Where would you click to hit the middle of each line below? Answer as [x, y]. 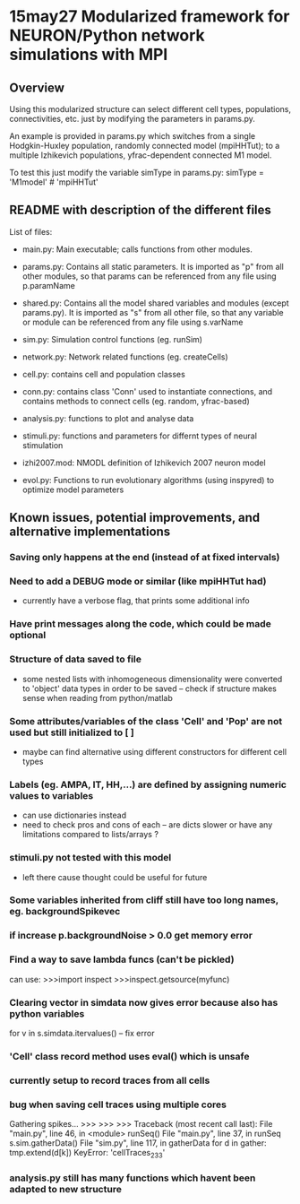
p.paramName [49, 285]
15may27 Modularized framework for [150, 17]
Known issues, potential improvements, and [135, 518]
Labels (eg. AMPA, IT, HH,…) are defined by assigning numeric [148, 784]
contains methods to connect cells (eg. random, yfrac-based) [136, 401]
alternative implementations [90, 532]
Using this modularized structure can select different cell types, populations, [150, 109]
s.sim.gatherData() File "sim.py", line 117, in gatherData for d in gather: [138, 1143]
